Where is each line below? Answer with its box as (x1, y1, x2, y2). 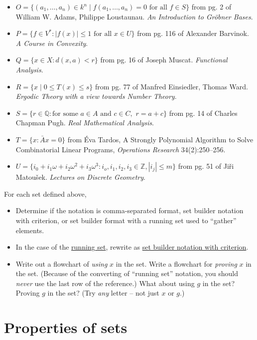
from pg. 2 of (191, 1, 232, 11)
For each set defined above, (4, 188, 87, 199)
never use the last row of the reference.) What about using (15, 278, 195, 288)
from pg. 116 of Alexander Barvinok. (137, 28, 249, 38)
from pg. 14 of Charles (169, 107, 238, 118)
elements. (15, 225, 44, 235)
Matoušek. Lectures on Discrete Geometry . (15, 172, 145, 182)
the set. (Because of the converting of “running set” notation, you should (15, 268, 239, 279)
